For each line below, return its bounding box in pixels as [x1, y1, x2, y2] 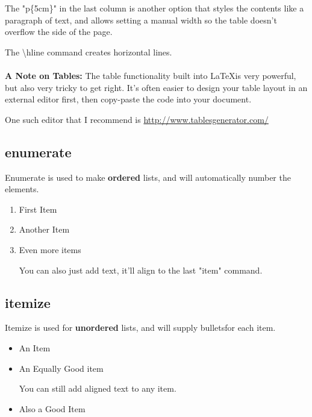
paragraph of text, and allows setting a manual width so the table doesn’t [5, 13, 277, 26]
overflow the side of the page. [5, 25, 113, 38]
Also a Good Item [19, 402, 86, 415]
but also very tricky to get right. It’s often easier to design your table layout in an [5, 81, 308, 93]
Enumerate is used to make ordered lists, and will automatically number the [5, 171, 291, 183]
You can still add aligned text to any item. [19, 382, 176, 395]
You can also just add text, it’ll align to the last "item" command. [19, 263, 263, 276]
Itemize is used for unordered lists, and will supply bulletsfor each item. [5, 321, 276, 334]
